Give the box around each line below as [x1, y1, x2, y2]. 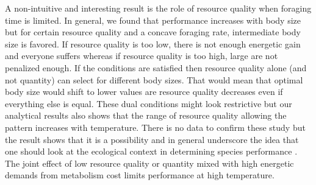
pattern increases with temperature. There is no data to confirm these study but [5, 120, 306, 133]
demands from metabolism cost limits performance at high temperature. [5, 169, 275, 181]
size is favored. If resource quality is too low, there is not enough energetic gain [5, 37, 301, 50]
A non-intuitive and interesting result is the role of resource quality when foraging [5, 2, 312, 14]
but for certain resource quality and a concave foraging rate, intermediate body [5, 26, 301, 38]
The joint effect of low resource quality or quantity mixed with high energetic [5, 156, 294, 169]
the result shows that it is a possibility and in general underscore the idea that [5, 133, 299, 145]
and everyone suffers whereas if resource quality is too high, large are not [5, 49, 278, 62]
